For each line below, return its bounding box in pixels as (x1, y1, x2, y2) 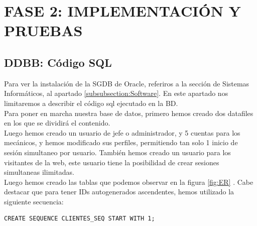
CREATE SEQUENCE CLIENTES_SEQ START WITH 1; (4, 215, 155, 222)
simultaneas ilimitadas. (4, 167, 74, 177)
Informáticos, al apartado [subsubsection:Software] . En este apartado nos (4, 88, 228, 98)
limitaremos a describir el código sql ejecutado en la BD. (4, 97, 178, 108)
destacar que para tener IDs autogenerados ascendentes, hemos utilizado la (4, 186, 234, 197)
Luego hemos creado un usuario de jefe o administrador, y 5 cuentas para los (4, 127, 240, 138)
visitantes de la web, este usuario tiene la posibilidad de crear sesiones (4, 157, 219, 167)
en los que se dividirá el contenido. (4, 118, 110, 128)
